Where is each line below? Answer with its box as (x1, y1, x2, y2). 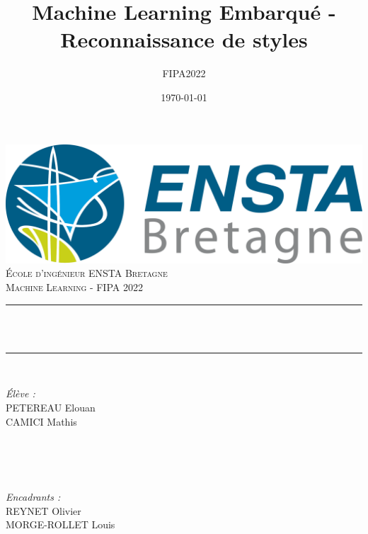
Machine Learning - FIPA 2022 (6, 280, 143, 295)
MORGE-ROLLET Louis (6, 517, 115, 532)
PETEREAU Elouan (6, 399, 96, 414)
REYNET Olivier (6, 503, 81, 518)
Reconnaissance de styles (60, 25, 308, 54)
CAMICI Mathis (6, 414, 77, 428)
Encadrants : (6, 489, 61, 504)
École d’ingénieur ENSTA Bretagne (6, 266, 168, 280)
